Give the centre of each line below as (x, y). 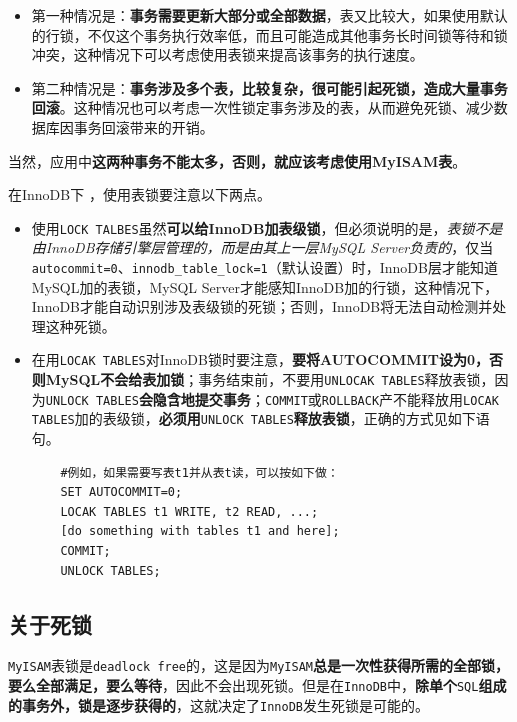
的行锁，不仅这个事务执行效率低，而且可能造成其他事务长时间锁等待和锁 (269, 34)
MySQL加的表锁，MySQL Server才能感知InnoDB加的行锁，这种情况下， (265, 286)
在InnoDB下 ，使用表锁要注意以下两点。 (139, 194)
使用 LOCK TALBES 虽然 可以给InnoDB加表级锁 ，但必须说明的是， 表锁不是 (267, 227)
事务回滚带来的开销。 (143, 126)
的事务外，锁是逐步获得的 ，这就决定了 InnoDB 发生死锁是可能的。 (218, 704)
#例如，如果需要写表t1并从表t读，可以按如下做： (199, 472)
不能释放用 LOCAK (446, 398)
